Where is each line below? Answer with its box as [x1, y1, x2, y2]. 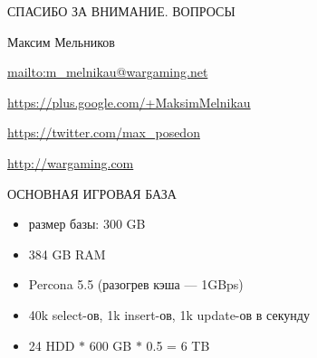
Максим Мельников [7, 32, 115, 51]
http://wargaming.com [7, 153, 134, 172]
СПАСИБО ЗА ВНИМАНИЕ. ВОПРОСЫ [7, 2, 235, 20]
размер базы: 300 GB [28, 214, 146, 233]
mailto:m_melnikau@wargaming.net [7, 62, 208, 81]
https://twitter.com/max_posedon [7, 123, 200, 142]
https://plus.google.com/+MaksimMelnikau [7, 92, 251, 111]
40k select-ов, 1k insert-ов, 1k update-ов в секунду [28, 305, 310, 324]
